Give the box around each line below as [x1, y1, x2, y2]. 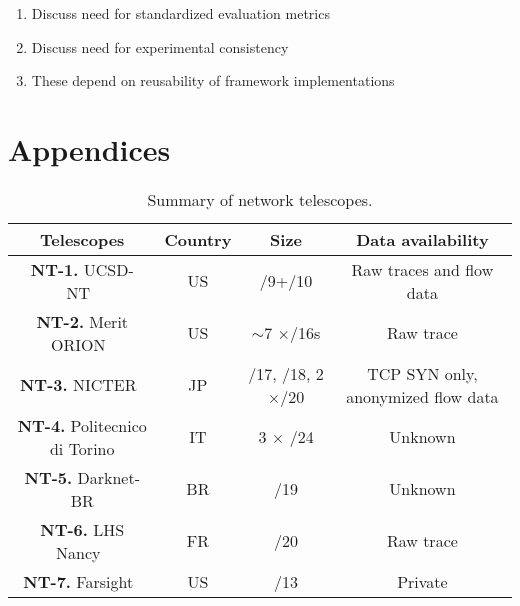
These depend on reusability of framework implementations [31, 70, 395, 91]
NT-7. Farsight [23, 569, 134, 593]
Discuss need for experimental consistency [31, 36, 289, 57]
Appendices [8, 128, 171, 169]
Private [397, 569, 448, 593]
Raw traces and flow [351, 257, 494, 281]
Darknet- [77, 465, 140, 489]
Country [164, 227, 232, 251]
